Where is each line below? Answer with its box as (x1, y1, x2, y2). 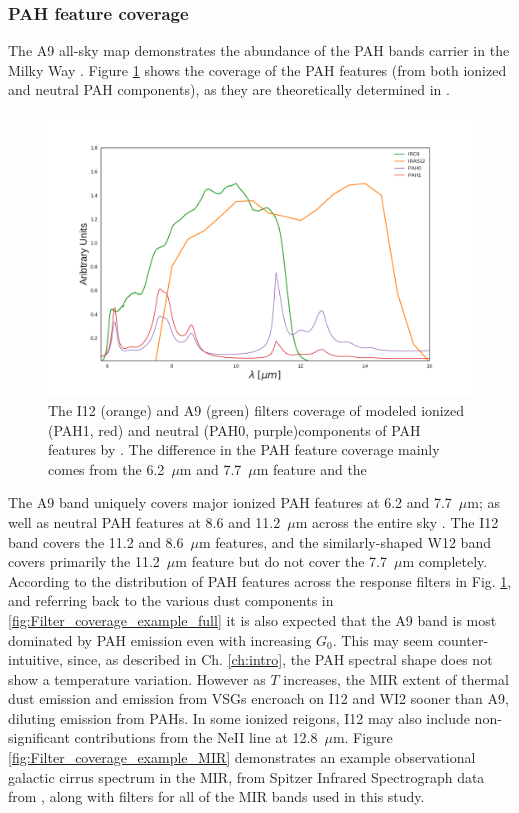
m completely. (402, 551, 488, 572)
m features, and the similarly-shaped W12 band (198, 531, 491, 552)
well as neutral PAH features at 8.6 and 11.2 (8, 511, 281, 532)
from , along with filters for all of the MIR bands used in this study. (8, 786, 425, 807)
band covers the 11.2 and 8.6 (8, 531, 184, 552)
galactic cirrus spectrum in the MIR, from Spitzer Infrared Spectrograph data (8, 766, 485, 787)
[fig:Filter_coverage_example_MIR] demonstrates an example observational (8, 747, 476, 768)
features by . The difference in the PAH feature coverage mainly (48, 439, 440, 460)
